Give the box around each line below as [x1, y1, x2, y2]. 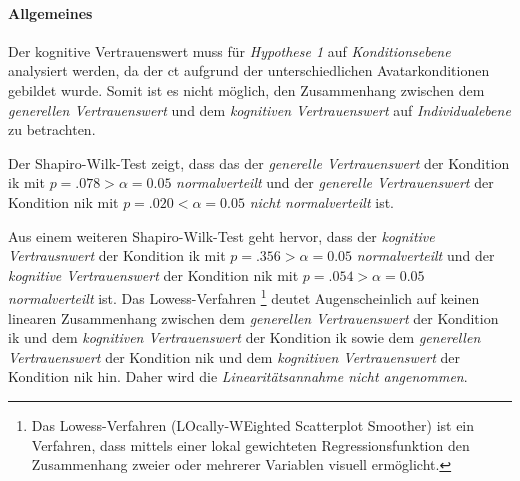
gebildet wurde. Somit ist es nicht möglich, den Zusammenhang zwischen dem [8, 79, 485, 100]
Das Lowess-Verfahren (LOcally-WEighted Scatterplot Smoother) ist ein [31, 414, 475, 435]
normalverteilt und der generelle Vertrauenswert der [176, 172, 494, 193]
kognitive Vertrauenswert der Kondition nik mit [8, 264, 299, 285]
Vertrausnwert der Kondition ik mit [8, 245, 226, 266]
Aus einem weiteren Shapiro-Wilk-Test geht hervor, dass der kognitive [8, 225, 435, 246]
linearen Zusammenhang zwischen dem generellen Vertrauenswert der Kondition [8, 307, 499, 328]
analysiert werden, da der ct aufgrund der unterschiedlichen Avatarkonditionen [8, 60, 490, 81]
